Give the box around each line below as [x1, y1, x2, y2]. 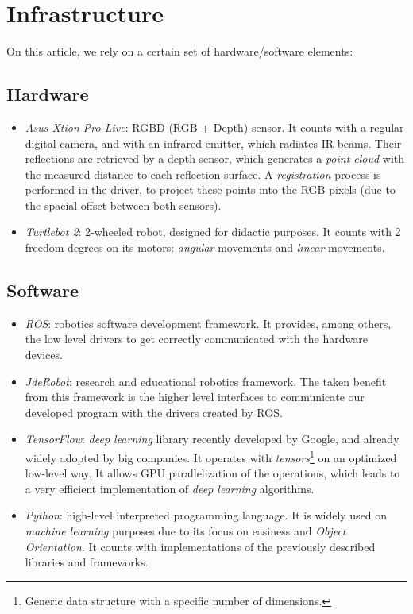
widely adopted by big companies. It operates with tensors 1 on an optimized [25, 447, 397, 465]
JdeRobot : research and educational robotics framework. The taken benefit [25, 373, 387, 389]
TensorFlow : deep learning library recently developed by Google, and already [25, 431, 399, 447]
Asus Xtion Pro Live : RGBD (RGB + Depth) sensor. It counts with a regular [25, 118, 404, 135]
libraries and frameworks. [25, 554, 149, 570]
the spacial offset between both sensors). [25, 196, 222, 213]
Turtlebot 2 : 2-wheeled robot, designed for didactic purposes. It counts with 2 [25, 223, 401, 240]
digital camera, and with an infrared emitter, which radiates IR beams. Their [25, 134, 402, 151]
